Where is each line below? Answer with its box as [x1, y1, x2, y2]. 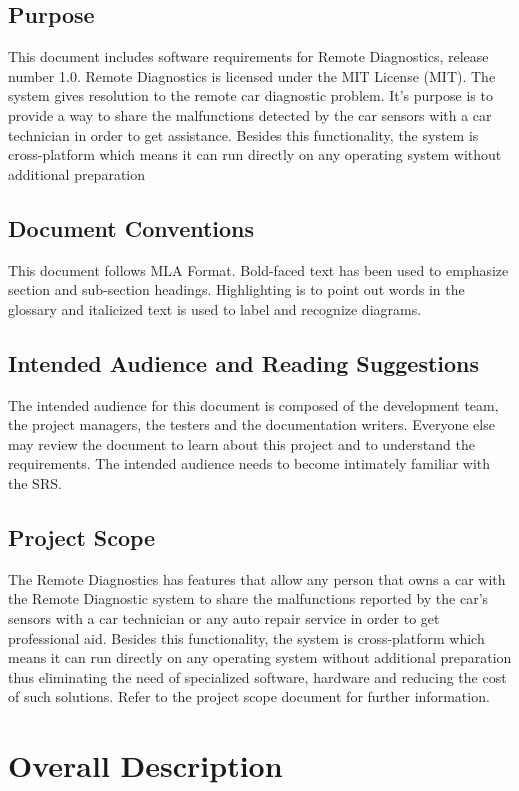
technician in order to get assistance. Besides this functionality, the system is [8, 124, 479, 145]
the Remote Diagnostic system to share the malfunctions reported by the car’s [8, 588, 489, 609]
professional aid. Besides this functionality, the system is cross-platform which [8, 627, 485, 648]
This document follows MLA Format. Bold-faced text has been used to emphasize [8, 259, 509, 280]
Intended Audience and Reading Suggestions [8, 347, 480, 378]
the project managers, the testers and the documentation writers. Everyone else [8, 414, 495, 435]
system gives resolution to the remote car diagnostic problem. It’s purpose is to [8, 85, 493, 106]
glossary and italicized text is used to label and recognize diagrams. [8, 298, 422, 319]
